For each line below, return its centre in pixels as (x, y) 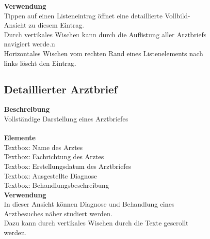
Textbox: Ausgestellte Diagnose (50, 175)
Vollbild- (177, 15)
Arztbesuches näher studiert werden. (58, 213)
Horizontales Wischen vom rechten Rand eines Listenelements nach (104, 53)
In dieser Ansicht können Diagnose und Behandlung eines (89, 204)
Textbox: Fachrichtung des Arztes (54, 157)
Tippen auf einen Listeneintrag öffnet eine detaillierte (83, 15)
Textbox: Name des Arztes (43, 147)
